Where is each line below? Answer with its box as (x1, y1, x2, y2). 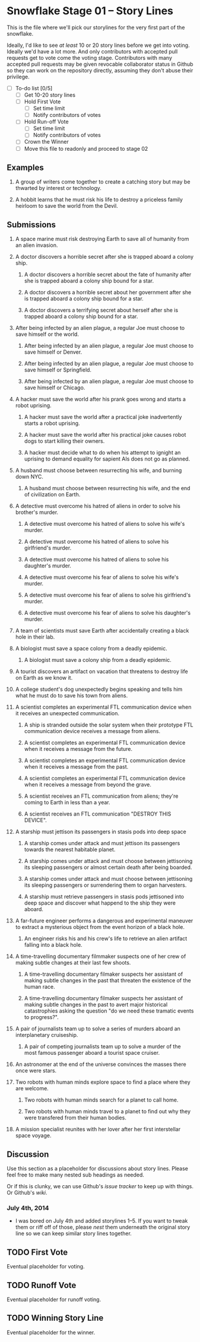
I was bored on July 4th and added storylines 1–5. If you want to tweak (15, 1217, 188, 1224)
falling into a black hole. (24, 941, 82, 948)
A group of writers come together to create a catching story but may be (15, 178, 191, 185)
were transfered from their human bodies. (24, 1114, 126, 1121)
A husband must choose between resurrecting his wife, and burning (15, 467, 182, 474)
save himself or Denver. (24, 348, 82, 356)
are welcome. (15, 1085, 49, 1092)
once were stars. (15, 1067, 57, 1074)
